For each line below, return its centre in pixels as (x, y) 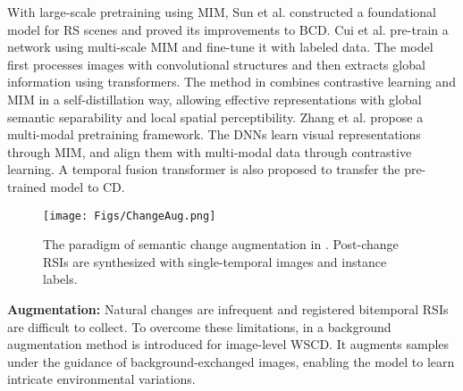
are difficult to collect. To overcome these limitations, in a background (199, 326)
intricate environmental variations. (101, 379)
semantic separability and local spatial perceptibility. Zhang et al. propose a (215, 116)
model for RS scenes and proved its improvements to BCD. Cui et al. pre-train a (228, 29)
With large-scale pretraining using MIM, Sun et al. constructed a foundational (222, 12)
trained (27, 186)
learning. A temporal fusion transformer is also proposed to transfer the (204, 169)
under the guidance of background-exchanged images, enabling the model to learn (231, 361)
